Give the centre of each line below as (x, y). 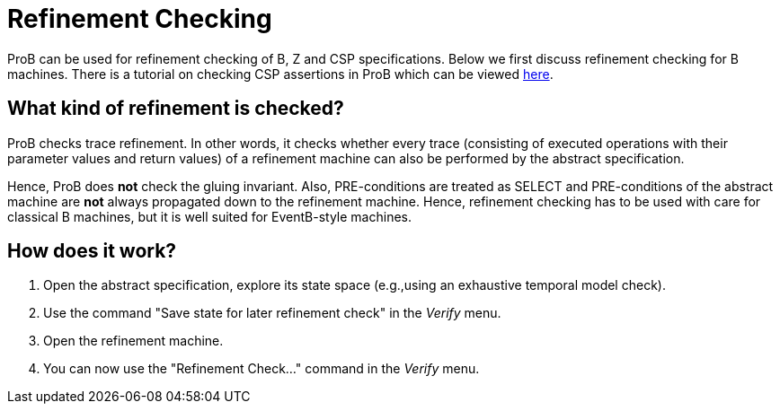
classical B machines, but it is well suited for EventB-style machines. (209, 216)
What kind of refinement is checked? (176, 109)
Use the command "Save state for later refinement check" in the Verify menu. (272, 313)
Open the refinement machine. (133, 341)
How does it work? (92, 251)
